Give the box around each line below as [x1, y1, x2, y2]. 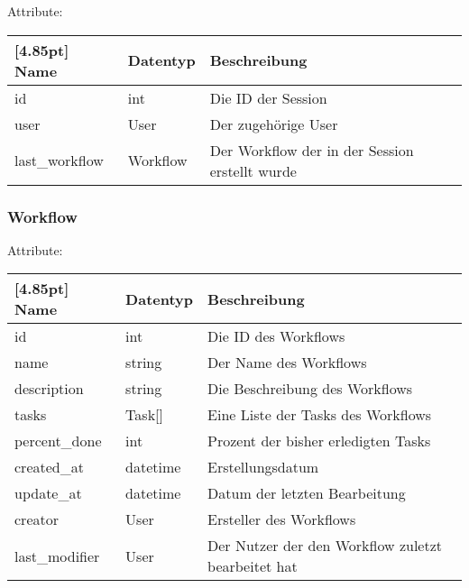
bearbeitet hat [207, 556, 298, 577]
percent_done [14, 430, 102, 452]
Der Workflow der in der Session [209, 139, 414, 161]
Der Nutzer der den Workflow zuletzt [207, 535, 442, 556]
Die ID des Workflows [207, 326, 345, 347]
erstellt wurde [209, 160, 297, 181]
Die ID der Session [209, 87, 327, 108]
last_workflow [14, 150, 104, 171]
